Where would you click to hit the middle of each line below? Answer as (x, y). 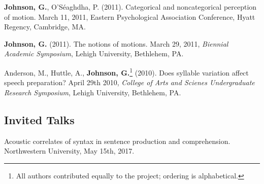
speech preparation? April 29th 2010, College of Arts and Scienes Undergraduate (129, 82)
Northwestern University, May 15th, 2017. (69, 151)
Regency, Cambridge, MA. (45, 27)
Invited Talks (39, 119)
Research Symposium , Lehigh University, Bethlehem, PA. (93, 92)
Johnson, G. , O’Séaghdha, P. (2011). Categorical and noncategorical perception (130, 7)
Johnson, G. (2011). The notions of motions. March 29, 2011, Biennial (116, 43)
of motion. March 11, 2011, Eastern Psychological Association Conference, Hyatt (130, 16)
